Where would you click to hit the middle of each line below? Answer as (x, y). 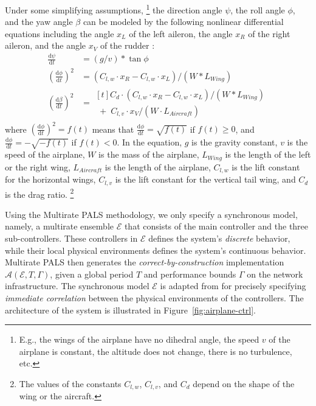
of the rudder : (127, 45)
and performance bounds (190, 274)
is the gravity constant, (235, 142)
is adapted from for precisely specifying (233, 286)
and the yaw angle (39, 22)
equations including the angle (60, 33)
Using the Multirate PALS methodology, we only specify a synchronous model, (151, 214)
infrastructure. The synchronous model (77, 286)
